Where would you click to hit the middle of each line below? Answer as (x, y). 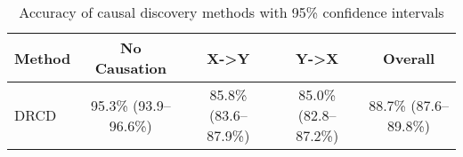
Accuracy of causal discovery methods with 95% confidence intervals (231, 12)
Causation (131, 68)
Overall (409, 58)
